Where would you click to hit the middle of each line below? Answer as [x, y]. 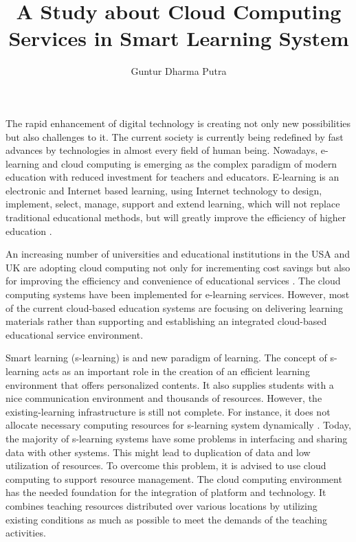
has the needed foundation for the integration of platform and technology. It [166, 492]
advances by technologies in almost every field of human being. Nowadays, [162, 150]
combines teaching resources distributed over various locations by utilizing [162, 505]
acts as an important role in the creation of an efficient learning [176, 371]
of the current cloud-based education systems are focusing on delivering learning [174, 307]
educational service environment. [75, 334]
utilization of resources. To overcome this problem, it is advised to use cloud [166, 465]
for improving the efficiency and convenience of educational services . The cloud [173, 281]
